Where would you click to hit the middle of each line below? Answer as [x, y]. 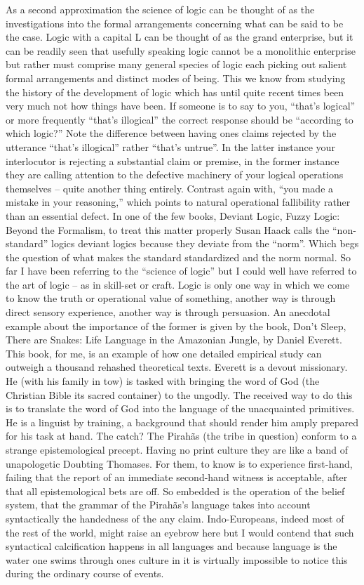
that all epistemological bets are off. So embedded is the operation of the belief [175, 491]
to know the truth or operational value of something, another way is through [171, 298]
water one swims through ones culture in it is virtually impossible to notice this [177, 559]
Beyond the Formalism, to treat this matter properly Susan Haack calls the [168, 229]
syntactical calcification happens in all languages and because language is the [171, 546]
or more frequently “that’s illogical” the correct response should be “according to [180, 119]
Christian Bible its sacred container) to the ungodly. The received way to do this [179, 394]
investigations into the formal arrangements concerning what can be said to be [175, 23]
